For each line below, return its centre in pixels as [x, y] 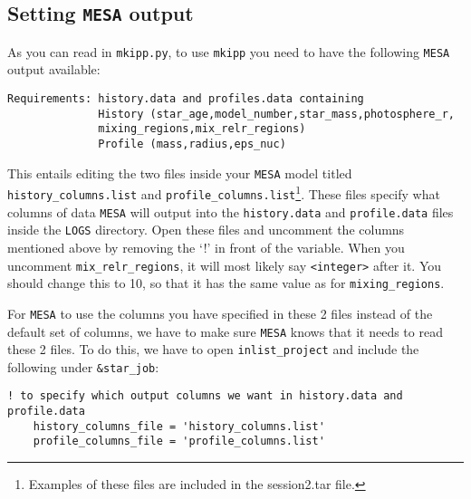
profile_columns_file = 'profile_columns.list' [179, 441]
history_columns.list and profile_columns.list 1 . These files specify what [224, 192]
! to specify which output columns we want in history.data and [205, 396]
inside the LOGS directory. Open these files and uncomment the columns [206, 230]
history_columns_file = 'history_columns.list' [179, 426]
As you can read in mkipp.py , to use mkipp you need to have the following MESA [229, 51]
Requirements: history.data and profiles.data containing [186, 99]
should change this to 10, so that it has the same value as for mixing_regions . [226, 283]
